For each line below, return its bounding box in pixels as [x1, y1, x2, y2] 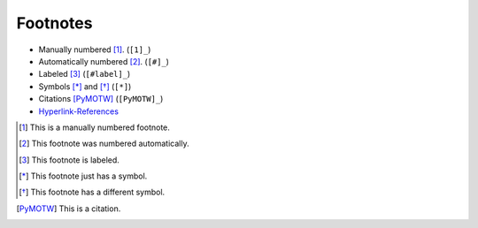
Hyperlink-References [38, 106, 119, 117]
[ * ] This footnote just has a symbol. [19, 171, 148, 181]
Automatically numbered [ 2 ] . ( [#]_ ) [38, 56, 170, 66]
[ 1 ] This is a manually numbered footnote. [19, 122, 170, 133]
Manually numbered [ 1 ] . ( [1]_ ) [38, 44, 151, 55]
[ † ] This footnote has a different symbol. [19, 186, 166, 198]
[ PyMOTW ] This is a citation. [16, 203, 121, 214]
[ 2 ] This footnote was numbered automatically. [19, 138, 189, 149]
